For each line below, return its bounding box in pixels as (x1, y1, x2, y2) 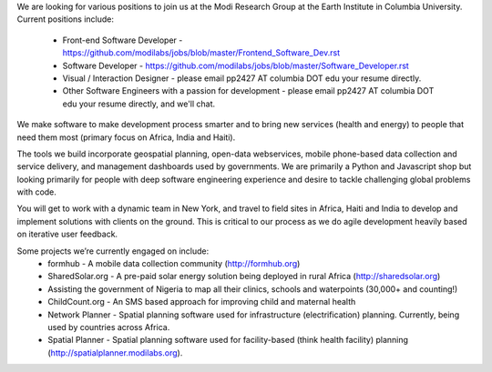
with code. (16, 186, 56, 197)
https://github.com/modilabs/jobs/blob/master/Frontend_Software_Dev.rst (62, 47, 341, 58)
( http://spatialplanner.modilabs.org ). (47, 347, 183, 358)
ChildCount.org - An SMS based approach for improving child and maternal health (47, 297, 356, 307)
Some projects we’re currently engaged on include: (16, 246, 210, 256)
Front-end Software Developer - (62, 35, 183, 45)
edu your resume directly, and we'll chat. (62, 98, 216, 109)
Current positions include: (16, 14, 114, 25)
